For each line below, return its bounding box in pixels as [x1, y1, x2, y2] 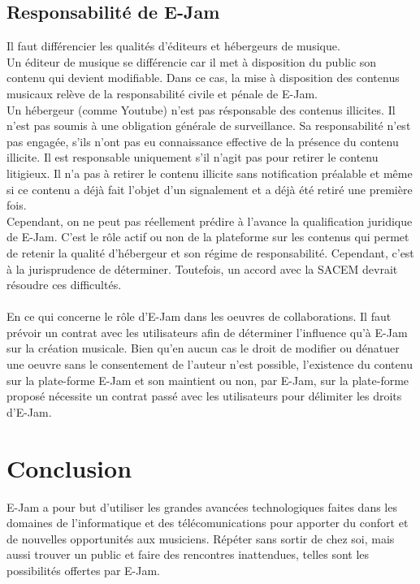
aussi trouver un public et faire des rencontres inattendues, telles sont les [6, 546, 370, 563]
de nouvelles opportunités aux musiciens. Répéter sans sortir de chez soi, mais [6, 530, 395, 547]
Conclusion [6, 451, 132, 484]
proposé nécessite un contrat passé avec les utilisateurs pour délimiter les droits [6, 387, 402, 404]
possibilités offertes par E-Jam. [6, 561, 160, 578]
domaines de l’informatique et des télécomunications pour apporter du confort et [6, 514, 409, 531]
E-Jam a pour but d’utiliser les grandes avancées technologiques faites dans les [6, 498, 397, 515]
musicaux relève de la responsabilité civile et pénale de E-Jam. [6, 84, 318, 102]
